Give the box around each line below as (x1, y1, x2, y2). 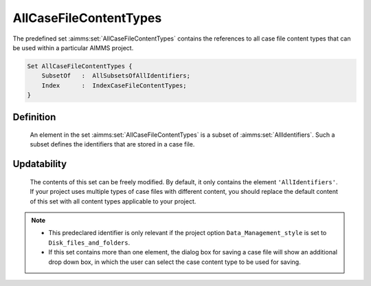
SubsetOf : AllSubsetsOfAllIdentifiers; (41, 72, 190, 80)
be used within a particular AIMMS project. (12, 43, 134, 52)
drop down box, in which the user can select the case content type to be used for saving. (48, 258, 302, 266)
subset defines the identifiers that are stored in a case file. (30, 140, 195, 148)
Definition (12, 111, 56, 123)
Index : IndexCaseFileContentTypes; (41, 81, 187, 89)
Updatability (12, 158, 67, 170)
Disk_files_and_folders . (48, 238, 131, 247)
